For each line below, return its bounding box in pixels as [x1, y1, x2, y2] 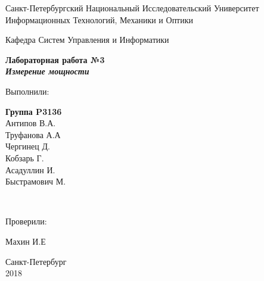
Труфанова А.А [5, 128, 61, 140]
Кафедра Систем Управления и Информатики [5, 33, 169, 46]
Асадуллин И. [5, 163, 55, 176]
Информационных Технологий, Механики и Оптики [5, 13, 194, 26]
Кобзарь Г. [5, 151, 44, 164]
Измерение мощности [5, 65, 89, 77]
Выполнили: [5, 85, 49, 97]
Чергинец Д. [5, 140, 50, 152]
